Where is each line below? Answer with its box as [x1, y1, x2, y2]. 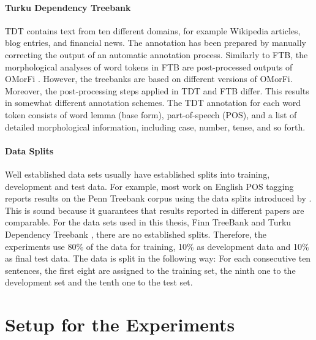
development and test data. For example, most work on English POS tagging [5, 179, 294, 192]
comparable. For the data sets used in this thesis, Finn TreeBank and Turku [5, 216, 292, 229]
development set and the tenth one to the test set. [5, 276, 193, 289]
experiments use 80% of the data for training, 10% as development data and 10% [5, 240, 309, 252]
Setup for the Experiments [5, 312, 235, 337]
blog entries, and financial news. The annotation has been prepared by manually [5, 36, 306, 49]
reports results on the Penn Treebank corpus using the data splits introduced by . [5, 192, 312, 205]
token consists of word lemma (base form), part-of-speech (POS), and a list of [5, 108, 297, 121]
